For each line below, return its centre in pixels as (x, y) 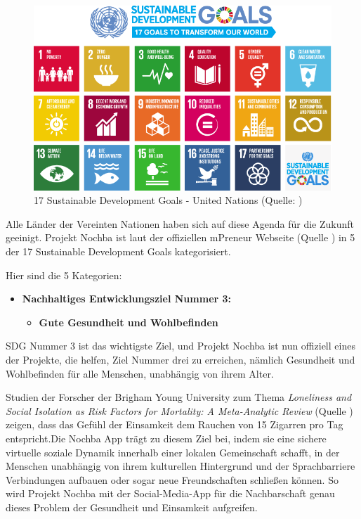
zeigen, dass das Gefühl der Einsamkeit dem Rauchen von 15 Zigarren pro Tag (175, 424)
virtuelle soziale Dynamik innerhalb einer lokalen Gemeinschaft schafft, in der (173, 452)
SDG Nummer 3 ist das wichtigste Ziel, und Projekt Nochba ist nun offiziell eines (180, 346)
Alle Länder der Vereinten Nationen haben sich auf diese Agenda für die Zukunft (180, 223)
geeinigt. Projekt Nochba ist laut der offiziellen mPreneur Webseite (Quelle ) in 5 (180, 237)
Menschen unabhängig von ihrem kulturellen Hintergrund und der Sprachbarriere (180, 466)
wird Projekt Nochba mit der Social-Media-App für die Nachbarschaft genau (170, 493)
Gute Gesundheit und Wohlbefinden (129, 322)
